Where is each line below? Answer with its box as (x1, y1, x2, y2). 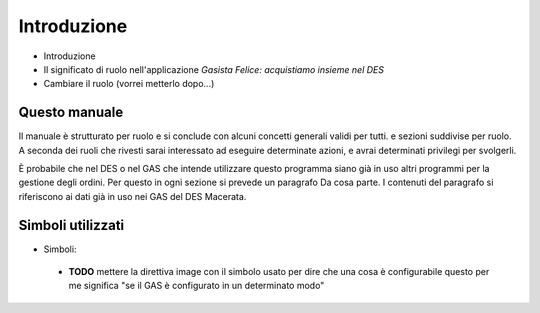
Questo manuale (18, 104, 124, 121)
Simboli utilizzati (18, 216, 125, 234)
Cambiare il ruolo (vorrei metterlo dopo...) (43, 78, 215, 90)
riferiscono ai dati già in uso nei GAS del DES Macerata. (18, 190, 247, 202)
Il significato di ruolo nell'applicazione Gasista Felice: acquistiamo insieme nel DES (43, 63, 385, 75)
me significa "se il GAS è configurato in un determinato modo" (68, 280, 325, 292)
